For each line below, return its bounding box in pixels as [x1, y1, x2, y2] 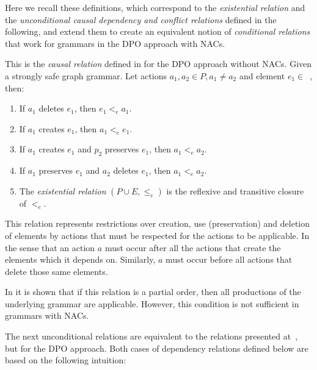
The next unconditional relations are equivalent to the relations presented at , [5, 330, 298, 343]
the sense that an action [5, 241, 95, 254]
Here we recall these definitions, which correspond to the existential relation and [5, 1, 305, 13]
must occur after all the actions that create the [104, 241, 281, 254]
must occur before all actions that [166, 253, 293, 266]
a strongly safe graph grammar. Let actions [5, 69, 167, 82]
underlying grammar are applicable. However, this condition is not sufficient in [5, 297, 299, 310]
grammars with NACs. [5, 309, 89, 322]
